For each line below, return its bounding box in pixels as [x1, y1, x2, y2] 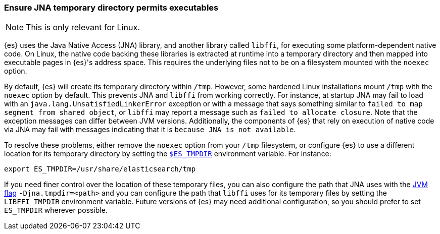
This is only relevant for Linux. [26, 22, 140, 33]
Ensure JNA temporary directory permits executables [4, 3, 219, 13]
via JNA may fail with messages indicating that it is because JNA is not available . [4, 125, 296, 134]
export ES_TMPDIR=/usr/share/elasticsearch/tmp [4, 165, 196, 173]
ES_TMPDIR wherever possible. [4, 206, 108, 215]
